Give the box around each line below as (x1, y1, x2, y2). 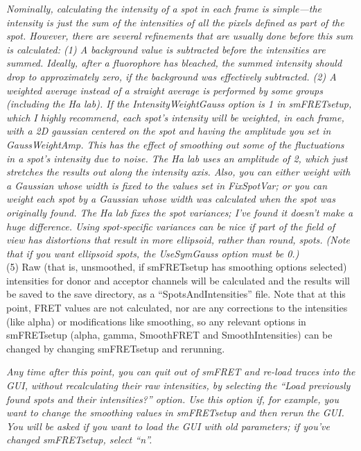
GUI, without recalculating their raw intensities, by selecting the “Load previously (6, 378, 351, 393)
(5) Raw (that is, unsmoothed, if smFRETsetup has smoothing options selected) (6, 259, 347, 274)
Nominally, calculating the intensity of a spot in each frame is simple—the (6, 1, 322, 15)
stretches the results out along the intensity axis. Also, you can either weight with (6, 164, 351, 179)
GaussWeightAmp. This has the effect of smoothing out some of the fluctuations (6, 137, 344, 151)
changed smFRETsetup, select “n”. (6, 432, 152, 447)
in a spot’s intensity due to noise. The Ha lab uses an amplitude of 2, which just (6, 151, 348, 165)
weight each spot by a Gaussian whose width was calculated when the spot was (6, 192, 335, 206)
